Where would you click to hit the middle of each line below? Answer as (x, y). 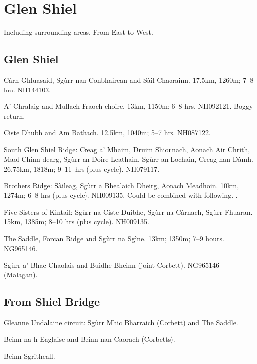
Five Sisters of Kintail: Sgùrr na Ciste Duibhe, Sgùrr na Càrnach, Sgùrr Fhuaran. (128, 212)
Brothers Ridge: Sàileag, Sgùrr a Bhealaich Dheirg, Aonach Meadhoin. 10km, (122, 185)
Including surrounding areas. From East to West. (79, 32)
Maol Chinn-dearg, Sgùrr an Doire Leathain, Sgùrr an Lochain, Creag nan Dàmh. (128, 159)
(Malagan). (21, 274)
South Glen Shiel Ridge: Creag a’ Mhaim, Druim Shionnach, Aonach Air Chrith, (127, 149)
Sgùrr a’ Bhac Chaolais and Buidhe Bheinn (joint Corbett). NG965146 (112, 265)
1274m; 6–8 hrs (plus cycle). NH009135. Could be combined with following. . (121, 195)
